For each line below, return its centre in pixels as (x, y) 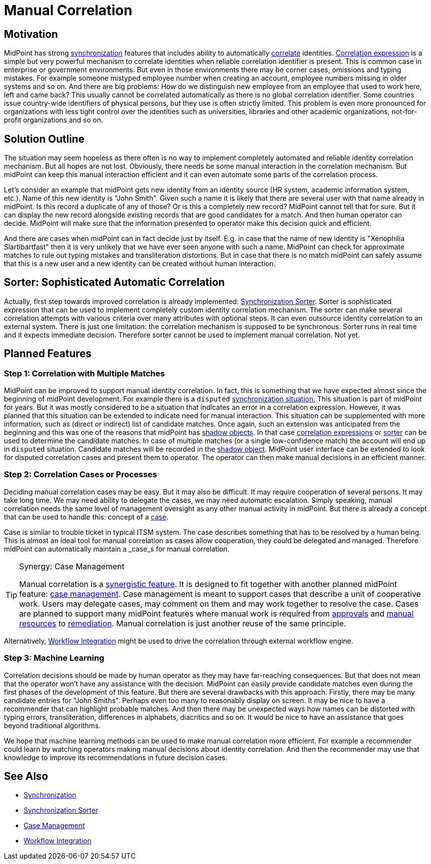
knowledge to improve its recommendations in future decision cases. (116, 757)
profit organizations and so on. (54, 120)
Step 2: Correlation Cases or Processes (81, 475)
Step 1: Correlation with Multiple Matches (84, 373)
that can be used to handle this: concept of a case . (86, 517)
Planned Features (48, 354)
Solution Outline (44, 139)
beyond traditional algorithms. (52, 725)
